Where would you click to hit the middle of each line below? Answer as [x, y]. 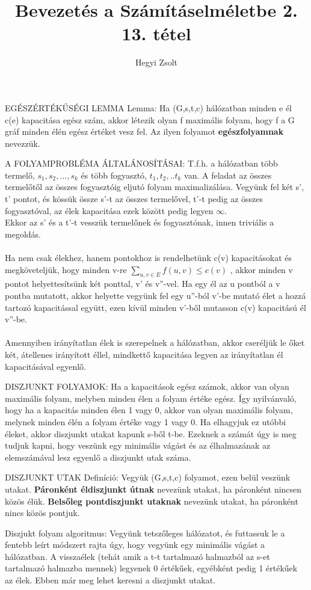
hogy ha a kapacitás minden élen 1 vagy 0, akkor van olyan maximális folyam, [149, 410]
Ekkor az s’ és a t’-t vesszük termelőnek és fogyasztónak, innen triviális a [140, 222]
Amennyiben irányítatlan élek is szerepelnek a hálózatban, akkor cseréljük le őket [155, 343]
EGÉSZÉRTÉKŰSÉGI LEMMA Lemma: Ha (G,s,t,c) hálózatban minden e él [148, 107]
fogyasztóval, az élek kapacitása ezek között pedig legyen [109, 210]
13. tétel [156, 33]
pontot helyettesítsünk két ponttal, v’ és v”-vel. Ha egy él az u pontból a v [143, 284]
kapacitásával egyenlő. [46, 366]
